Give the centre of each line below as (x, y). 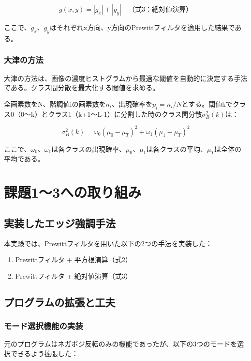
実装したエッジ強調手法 (60, 223)
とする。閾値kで (207, 103)
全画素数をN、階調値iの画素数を (55, 103)
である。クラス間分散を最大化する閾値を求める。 (82, 87)
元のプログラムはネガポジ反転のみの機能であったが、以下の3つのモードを (121, 344)
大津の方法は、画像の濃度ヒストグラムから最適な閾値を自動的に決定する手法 (126, 78)
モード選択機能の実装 (44, 326)
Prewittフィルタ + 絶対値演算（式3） (74, 275)
